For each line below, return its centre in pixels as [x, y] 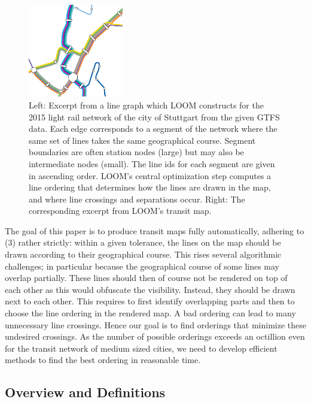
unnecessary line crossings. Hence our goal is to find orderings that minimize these [155, 324]
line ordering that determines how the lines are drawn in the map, [150, 187]
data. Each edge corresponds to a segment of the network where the [153, 129]
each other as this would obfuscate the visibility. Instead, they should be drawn [150, 289]
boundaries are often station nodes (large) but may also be [136, 152]
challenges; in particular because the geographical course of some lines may [142, 266]
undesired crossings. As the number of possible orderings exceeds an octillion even [155, 336]
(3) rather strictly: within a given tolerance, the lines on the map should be [143, 242]
